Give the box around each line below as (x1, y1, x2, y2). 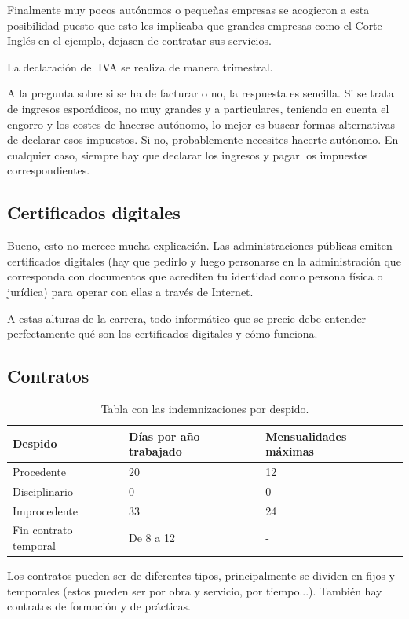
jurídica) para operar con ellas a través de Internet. (7, 283, 254, 299)
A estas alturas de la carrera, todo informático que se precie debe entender (7, 309, 367, 326)
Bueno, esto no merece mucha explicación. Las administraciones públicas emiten (7, 237, 393, 254)
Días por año (129, 427, 200, 444)
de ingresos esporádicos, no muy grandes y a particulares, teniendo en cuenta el (7, 100, 389, 116)
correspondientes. (7, 162, 90, 178)
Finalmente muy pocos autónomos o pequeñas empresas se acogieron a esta (7, 2, 370, 17)
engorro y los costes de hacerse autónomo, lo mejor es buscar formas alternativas (7, 115, 395, 132)
